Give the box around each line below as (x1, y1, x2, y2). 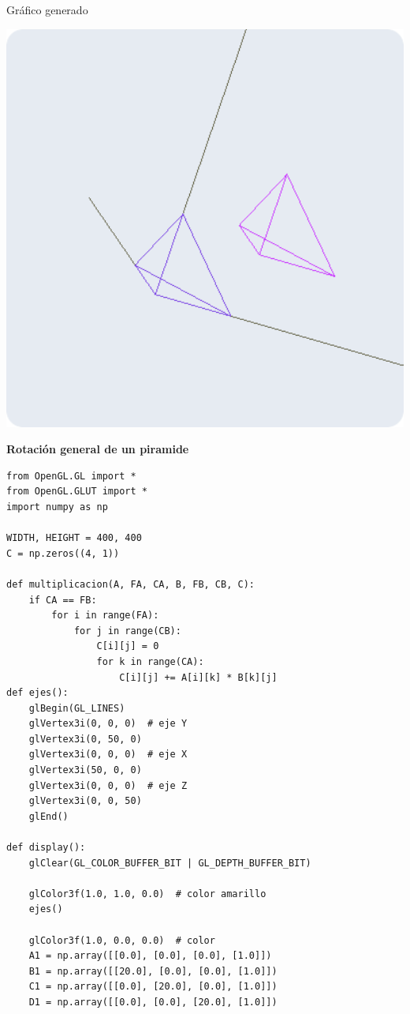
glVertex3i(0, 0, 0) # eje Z (28, 779, 188, 791)
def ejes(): (6, 687, 69, 699)
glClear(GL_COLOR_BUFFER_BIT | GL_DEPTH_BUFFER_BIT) (28, 857, 311, 869)
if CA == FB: (28, 594, 97, 606)
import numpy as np (6, 501, 108, 513)
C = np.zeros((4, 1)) (6, 547, 120, 559)
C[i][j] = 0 (96, 640, 159, 652)
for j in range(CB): (73, 625, 181, 637)
